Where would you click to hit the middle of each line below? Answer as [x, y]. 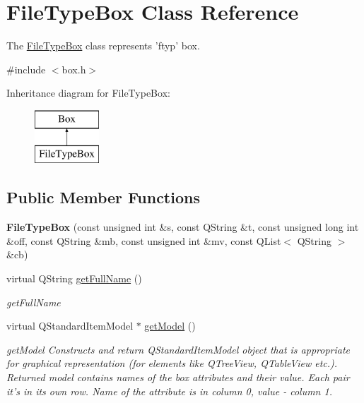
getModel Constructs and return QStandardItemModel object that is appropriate [178, 349]
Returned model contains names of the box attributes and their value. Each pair [178, 377]
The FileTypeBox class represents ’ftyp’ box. [103, 46]
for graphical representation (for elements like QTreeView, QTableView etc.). [172, 363]
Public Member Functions [103, 197]
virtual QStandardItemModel [70, 326]
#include [26, 69]
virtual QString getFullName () [74, 278]
